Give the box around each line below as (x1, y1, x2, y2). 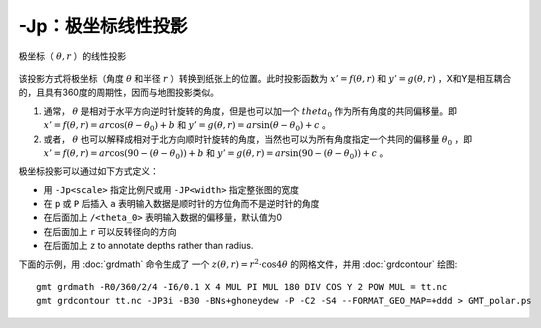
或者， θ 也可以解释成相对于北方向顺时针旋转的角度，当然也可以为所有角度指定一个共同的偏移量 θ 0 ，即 (43, 133, 473, 147)
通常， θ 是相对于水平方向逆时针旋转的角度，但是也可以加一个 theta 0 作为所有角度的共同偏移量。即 (43, 105, 458, 119)
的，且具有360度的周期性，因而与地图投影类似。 (18, 86, 220, 99)
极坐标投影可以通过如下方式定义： (18, 165, 159, 177)
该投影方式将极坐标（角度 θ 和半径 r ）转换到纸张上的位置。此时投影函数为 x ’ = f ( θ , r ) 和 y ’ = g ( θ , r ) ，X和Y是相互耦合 (18, 72, 512, 84)
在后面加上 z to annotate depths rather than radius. (43, 240, 254, 252)
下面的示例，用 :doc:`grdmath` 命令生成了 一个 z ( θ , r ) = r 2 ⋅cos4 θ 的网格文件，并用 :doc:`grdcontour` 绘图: (18, 256, 458, 270)
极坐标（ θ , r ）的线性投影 (18, 50, 127, 62)
